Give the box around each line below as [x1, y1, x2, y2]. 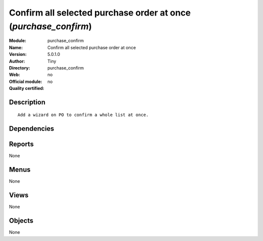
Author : [9, 58, 25, 64]
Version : [9, 52, 27, 57]
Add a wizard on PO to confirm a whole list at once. [18, 112, 149, 118]
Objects [9, 217, 34, 225]
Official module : [9, 78, 42, 85]
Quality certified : [9, 86, 45, 91]
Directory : [9, 65, 30, 70]
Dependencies [9, 124, 55, 133]
